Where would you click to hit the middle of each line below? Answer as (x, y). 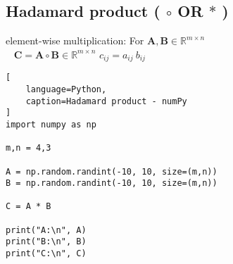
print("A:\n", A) (46, 230)
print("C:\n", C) (46, 254)
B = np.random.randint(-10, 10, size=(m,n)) (112, 183)
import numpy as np (51, 124)
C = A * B (29, 207)
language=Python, (66, 89)
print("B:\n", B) (46, 242)
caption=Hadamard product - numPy (106, 101)
